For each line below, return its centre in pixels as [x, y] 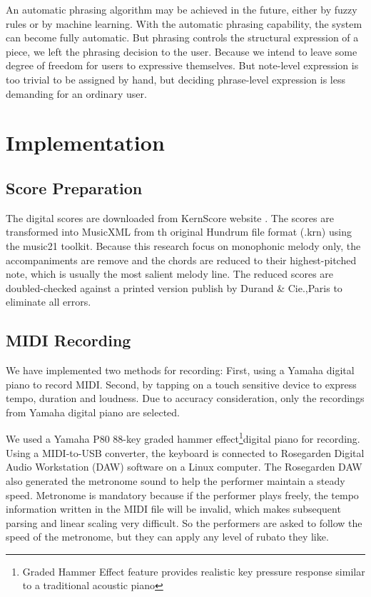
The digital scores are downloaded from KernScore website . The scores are [170, 217]
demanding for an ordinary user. [76, 93]
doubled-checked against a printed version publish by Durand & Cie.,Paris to [174, 287]
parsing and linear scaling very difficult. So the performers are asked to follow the [184, 522]
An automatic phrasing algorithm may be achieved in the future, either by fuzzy [182, 9]
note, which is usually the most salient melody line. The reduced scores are [170, 274]
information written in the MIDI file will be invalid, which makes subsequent [173, 509]
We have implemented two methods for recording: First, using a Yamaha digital [180, 370]
